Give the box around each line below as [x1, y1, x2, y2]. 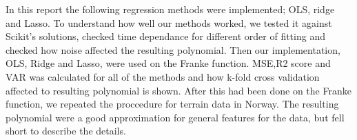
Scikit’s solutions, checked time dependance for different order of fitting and [6, 29, 325, 43]
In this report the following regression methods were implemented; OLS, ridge [6, 2, 335, 16]
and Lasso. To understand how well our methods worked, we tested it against [6, 15, 332, 30]
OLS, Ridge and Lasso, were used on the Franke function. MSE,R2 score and [6, 56, 331, 70]
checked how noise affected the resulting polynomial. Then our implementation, [6, 42, 340, 57]
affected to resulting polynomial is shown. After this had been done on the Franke [6, 83, 351, 97]
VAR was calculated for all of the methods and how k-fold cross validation [6, 69, 320, 83]
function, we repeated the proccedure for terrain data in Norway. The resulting [6, 97, 339, 111]
